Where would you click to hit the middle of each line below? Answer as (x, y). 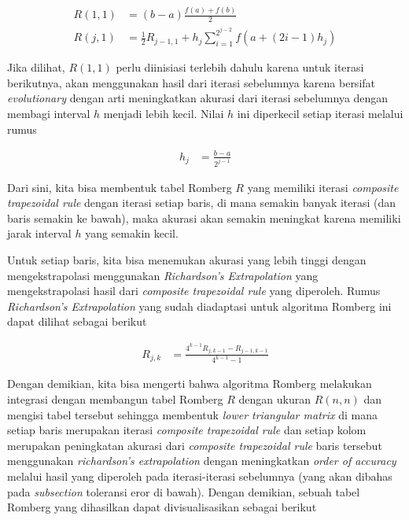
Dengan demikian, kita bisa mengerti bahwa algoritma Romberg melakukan (190, 384)
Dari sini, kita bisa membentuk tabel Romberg (120, 187)
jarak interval (39, 233)
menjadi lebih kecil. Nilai (164, 114)
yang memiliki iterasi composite (323, 187)
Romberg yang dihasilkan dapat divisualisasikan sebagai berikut (162, 507)
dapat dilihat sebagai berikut (77, 321)
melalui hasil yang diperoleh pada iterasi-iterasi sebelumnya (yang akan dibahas (200, 476)
